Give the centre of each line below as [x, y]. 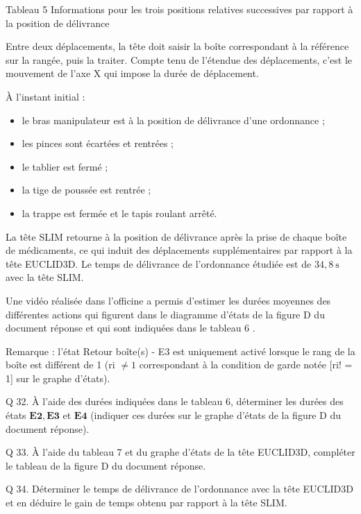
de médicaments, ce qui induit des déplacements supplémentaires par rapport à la [179, 250]
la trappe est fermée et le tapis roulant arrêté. [119, 213]
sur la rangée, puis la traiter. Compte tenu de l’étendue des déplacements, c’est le [179, 59]
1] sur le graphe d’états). [58, 378]
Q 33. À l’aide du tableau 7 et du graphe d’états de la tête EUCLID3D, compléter [180, 452]
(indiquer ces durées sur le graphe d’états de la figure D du [216, 415]
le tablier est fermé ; [65, 166]
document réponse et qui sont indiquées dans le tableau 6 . [131, 328]
